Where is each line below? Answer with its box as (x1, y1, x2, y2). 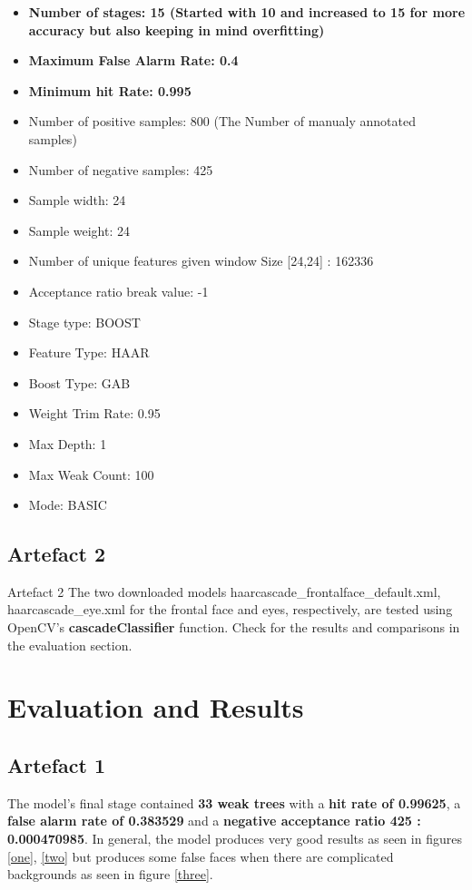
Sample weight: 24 (28, 220, 131, 240)
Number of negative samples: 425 (28, 160, 213, 179)
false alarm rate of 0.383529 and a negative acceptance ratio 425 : (7, 811, 421, 830)
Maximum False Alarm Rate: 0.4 (28, 51, 239, 70)
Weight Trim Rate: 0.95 (28, 404, 161, 423)
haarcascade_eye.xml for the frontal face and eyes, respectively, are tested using (7, 600, 453, 619)
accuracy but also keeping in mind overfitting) (28, 20, 325, 39)
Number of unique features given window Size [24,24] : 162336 (28, 251, 374, 270)
